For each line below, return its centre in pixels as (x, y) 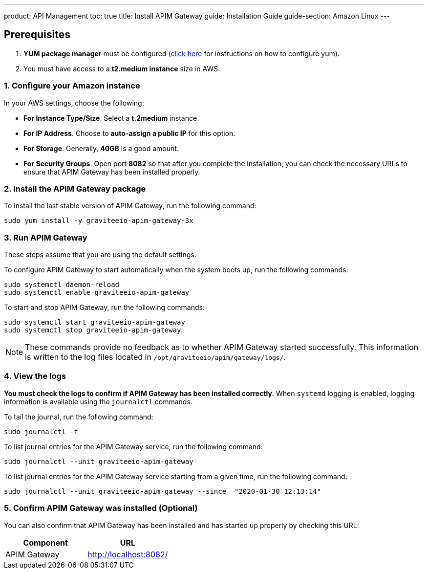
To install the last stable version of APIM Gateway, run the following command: (130, 206)
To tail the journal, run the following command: (79, 417)
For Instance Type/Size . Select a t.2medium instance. (111, 118)
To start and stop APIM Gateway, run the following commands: (104, 308)
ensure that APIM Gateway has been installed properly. (112, 172)
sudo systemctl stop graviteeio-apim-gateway (93, 330)
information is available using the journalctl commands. (98, 401)
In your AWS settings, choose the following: (74, 103)
